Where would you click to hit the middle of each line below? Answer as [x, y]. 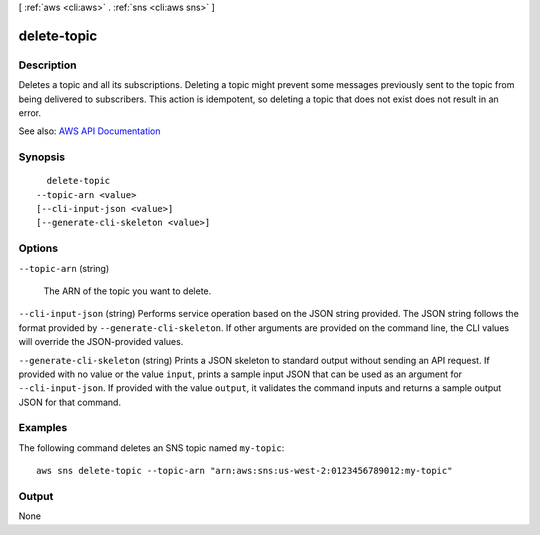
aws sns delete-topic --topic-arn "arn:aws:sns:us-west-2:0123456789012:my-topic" [244, 471]
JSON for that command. [70, 402]
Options [38, 248]
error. [30, 112]
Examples [43, 428]
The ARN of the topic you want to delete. [127, 291]
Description [47, 65]
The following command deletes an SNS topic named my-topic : [151, 447]
